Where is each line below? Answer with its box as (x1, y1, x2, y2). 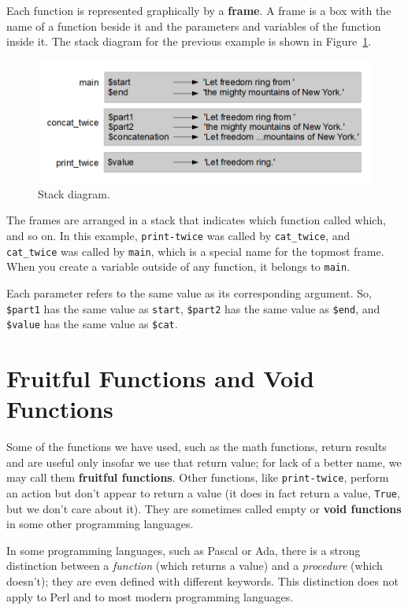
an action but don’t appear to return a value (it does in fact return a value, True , (6, 484, 400, 501)
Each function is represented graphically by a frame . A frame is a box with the (6, 2, 391, 18)
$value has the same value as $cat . (6, 316, 178, 332)
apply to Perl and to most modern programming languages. (6, 588, 294, 604)
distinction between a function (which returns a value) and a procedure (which (6, 557, 383, 574)
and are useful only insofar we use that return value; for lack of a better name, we (6, 453, 402, 470)
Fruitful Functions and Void (6, 362, 314, 394)
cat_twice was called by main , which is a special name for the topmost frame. (6, 242, 384, 259)
